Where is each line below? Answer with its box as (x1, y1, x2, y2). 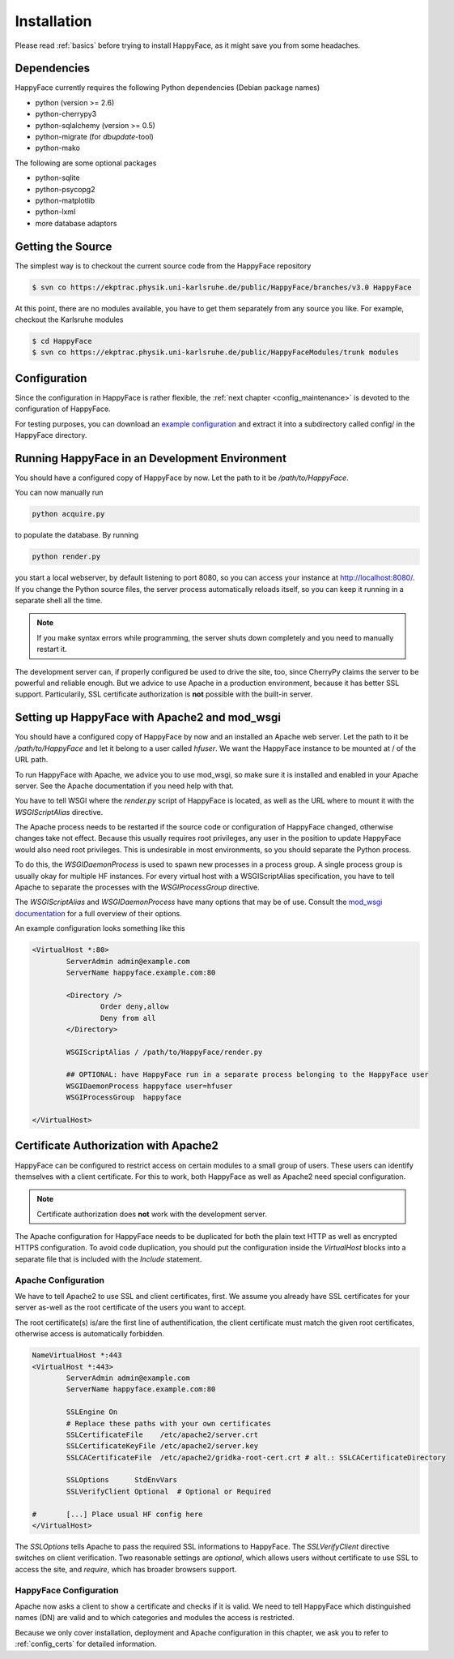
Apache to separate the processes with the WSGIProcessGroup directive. (15, 882, 260, 892)
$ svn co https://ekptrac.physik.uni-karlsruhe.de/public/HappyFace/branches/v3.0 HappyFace (32, 282, 412, 292)
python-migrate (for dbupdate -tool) (35, 132, 154, 142)
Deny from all (100, 1014, 157, 1022)
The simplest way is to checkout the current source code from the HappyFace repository (15, 260, 312, 271)
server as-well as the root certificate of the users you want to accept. (15, 1302, 247, 1313)
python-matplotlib (35, 195, 95, 205)
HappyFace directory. (15, 431, 87, 440)
